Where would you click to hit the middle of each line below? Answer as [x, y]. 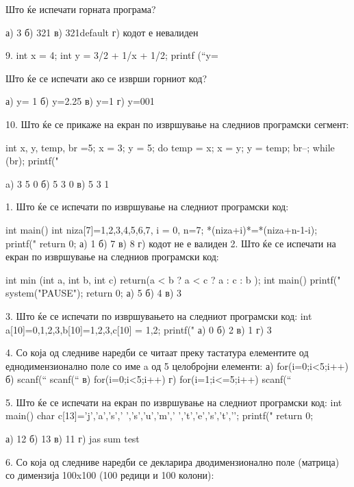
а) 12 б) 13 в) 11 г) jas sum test [73, 439]
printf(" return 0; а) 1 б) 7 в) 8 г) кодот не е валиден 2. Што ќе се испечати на [171, 243]
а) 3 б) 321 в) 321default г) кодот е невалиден [102, 32]
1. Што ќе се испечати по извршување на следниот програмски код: [147, 207]
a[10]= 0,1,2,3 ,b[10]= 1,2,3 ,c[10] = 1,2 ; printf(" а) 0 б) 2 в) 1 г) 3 [139, 329]
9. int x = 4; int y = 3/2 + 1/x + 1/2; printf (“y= [112, 55]
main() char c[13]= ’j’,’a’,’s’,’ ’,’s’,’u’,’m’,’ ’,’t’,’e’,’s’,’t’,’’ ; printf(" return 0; [160, 415]
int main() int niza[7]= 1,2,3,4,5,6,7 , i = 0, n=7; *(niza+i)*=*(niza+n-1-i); [162, 229]
